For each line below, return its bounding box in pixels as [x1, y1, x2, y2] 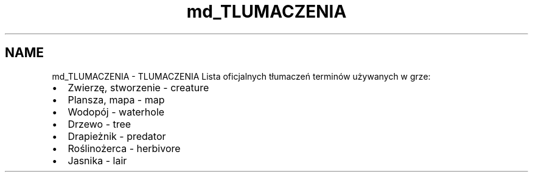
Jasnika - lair [68, 154, 127, 167]
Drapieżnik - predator [68, 130, 166, 142]
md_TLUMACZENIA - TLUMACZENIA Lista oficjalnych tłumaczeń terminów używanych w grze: [52, 71, 431, 82]
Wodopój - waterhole [68, 105, 165, 118]
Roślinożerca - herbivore [68, 142, 181, 154]
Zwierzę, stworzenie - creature [68, 81, 209, 94]
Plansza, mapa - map [68, 93, 165, 106]
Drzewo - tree [68, 117, 131, 130]
